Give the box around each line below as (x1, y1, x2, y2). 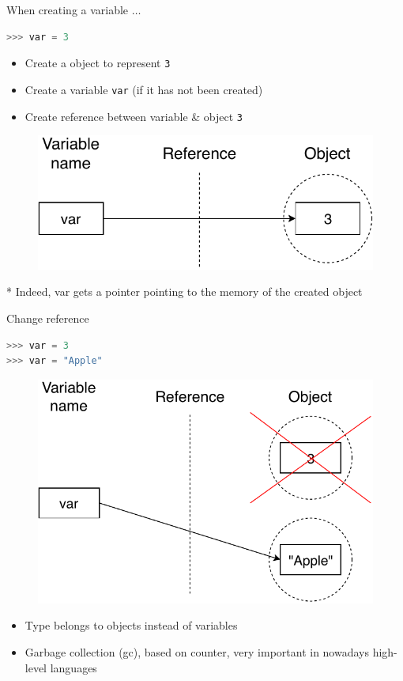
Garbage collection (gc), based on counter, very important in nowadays (24, 643, 369, 660)
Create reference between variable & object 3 (24, 108, 243, 124)
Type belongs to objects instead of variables (24, 617, 238, 634)
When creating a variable (6, 2, 129, 17)
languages (50, 659, 97, 675)
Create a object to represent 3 (24, 55, 171, 71)
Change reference (6, 309, 89, 326)
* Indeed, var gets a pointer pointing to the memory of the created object (6, 283, 363, 300)
